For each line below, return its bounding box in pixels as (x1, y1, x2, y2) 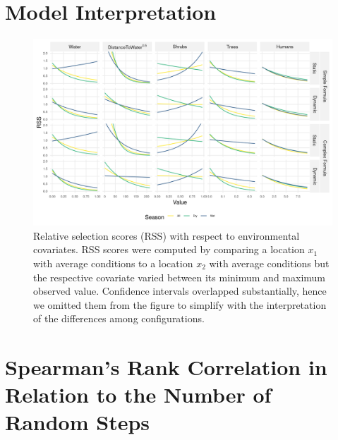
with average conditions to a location (33, 255, 193, 270)
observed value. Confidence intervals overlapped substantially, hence (33, 283, 327, 298)
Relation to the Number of (5, 380, 272, 409)
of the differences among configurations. (33, 311, 205, 326)
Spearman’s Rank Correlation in (5, 353, 327, 381)
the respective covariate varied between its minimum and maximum (33, 269, 325, 284)
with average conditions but (209, 255, 330, 270)
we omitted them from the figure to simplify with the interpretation (33, 297, 327, 312)
